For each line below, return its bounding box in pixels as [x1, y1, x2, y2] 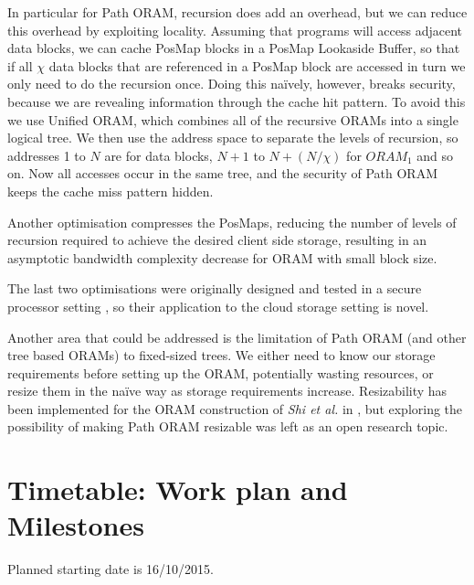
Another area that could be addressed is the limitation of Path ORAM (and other [7, 327, 467, 346]
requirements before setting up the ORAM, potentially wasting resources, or [7, 363, 434, 382]
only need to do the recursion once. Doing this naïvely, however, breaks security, [7, 74, 456, 93]
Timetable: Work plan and [7, 471, 348, 508]
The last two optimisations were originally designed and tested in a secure [7, 279, 422, 298]
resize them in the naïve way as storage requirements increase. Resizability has [7, 381, 448, 400]
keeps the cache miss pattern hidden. [7, 181, 214, 200]
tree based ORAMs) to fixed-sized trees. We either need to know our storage [7, 346, 436, 365]
